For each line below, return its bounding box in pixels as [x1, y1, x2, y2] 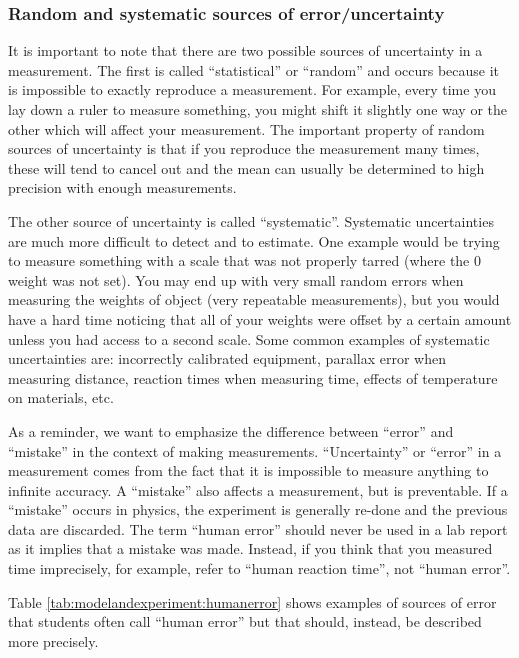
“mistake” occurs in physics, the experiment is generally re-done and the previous [8, 499, 508, 520]
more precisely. [8, 630, 99, 651]
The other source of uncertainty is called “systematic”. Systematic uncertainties [8, 210, 494, 231]
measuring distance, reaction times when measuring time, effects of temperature [8, 367, 498, 388]
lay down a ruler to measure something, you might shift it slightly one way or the [8, 99, 507, 119]
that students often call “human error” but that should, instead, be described [8, 611, 482, 632]
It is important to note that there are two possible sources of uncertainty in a [8, 40, 483, 61]
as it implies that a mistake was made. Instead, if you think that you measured [8, 538, 493, 559]
